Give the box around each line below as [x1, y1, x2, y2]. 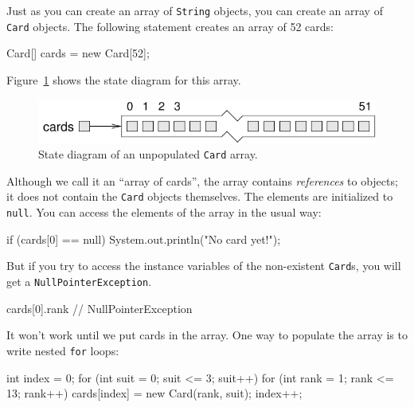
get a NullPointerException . [6, 273, 152, 290]
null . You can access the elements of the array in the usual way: [6, 204, 322, 221]
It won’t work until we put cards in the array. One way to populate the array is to [6, 327, 408, 343]
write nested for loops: [6, 342, 119, 358]
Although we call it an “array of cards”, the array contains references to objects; [6, 172, 398, 189]
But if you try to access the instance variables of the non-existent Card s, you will [6, 257, 401, 274]
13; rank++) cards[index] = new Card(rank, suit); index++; [6, 385, 303, 401]
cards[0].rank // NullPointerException [6, 299, 193, 316]
